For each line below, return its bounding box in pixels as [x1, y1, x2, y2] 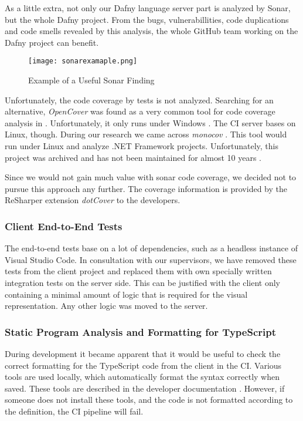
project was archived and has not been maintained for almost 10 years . [5, 151, 261, 163]
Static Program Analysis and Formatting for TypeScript [5, 324, 276, 339]
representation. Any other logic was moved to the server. [5, 299, 208, 312]
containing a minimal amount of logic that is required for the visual [5, 288, 248, 300]
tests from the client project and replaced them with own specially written [5, 265, 272, 277]
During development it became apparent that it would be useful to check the [5, 347, 281, 359]
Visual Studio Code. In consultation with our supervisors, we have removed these [5, 253, 297, 265]
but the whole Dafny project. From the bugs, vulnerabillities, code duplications [5, 13, 289, 25]
